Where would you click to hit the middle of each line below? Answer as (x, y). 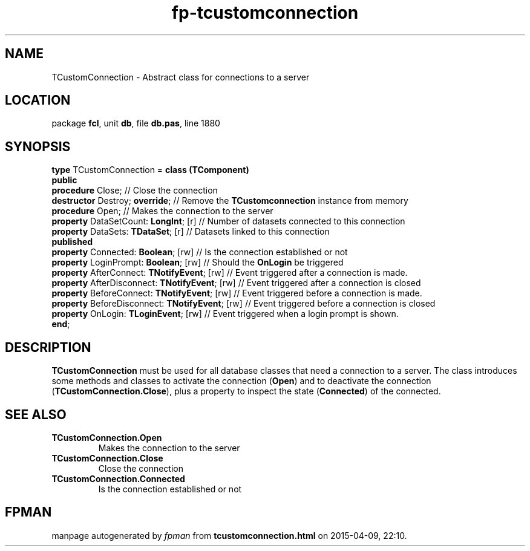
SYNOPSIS (38, 146)
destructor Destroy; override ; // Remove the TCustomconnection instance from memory (230, 201)
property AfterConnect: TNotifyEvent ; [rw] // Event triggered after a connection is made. (230, 273)
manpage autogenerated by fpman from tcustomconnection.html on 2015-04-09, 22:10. (229, 535)
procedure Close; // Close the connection (135, 191)
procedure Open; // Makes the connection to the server (162, 211)
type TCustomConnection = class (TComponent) (150, 170)
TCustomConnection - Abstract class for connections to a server (181, 77)
